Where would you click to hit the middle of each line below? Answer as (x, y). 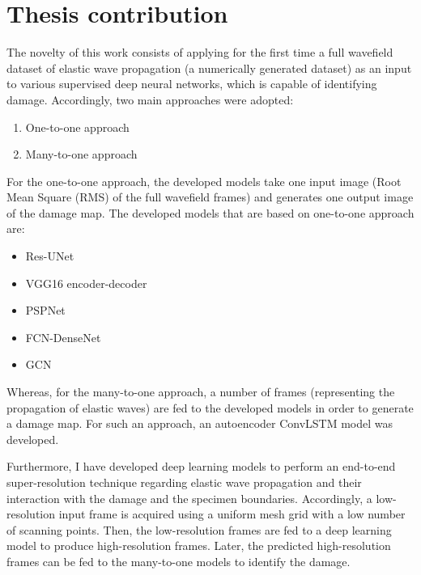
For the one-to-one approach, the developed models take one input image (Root (204, 181)
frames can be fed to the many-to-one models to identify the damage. (179, 561)
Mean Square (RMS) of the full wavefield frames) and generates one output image (210, 197)
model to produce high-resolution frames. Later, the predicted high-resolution (199, 545)
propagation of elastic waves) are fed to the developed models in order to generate (210, 407)
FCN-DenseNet (63, 337)
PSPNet (45, 310)
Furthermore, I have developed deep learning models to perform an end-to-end (201, 466)
